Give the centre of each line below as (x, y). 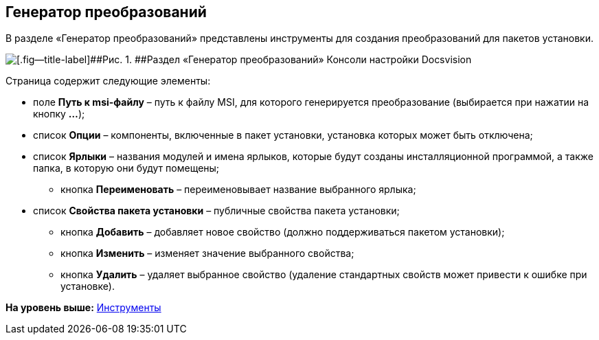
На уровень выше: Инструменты (83, 308)
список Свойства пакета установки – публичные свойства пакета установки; (216, 211)
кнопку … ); (59, 114)
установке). (88, 286)
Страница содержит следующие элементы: (108, 81)
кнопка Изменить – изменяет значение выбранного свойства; (207, 253)
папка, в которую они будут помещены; (126, 168)
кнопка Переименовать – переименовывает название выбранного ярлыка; (238, 190)
